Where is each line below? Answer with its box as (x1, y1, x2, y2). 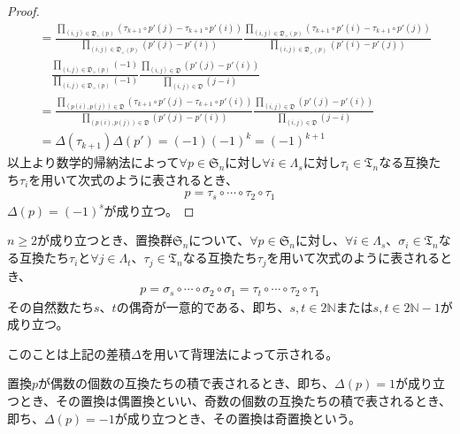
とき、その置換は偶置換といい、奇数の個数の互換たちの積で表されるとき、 (19, 391, 452, 409)
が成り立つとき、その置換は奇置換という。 (114, 408, 361, 427)
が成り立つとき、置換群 (37, 231, 173, 249)
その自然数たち (7, 297, 94, 316)
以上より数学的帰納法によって (7, 153, 180, 171)
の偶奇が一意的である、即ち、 (116, 297, 290, 316)
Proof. (7, 2, 40, 19)
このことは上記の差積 (7, 344, 131, 362)
